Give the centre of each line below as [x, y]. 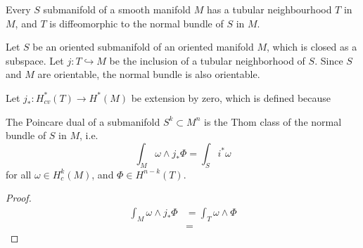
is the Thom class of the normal [273, 121]
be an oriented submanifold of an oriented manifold [143, 47]
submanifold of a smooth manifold [117, 9]
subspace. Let [35, 60]
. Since [329, 60]
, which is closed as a [312, 47]
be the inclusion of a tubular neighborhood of [207, 60]
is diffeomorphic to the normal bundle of [136, 23]
